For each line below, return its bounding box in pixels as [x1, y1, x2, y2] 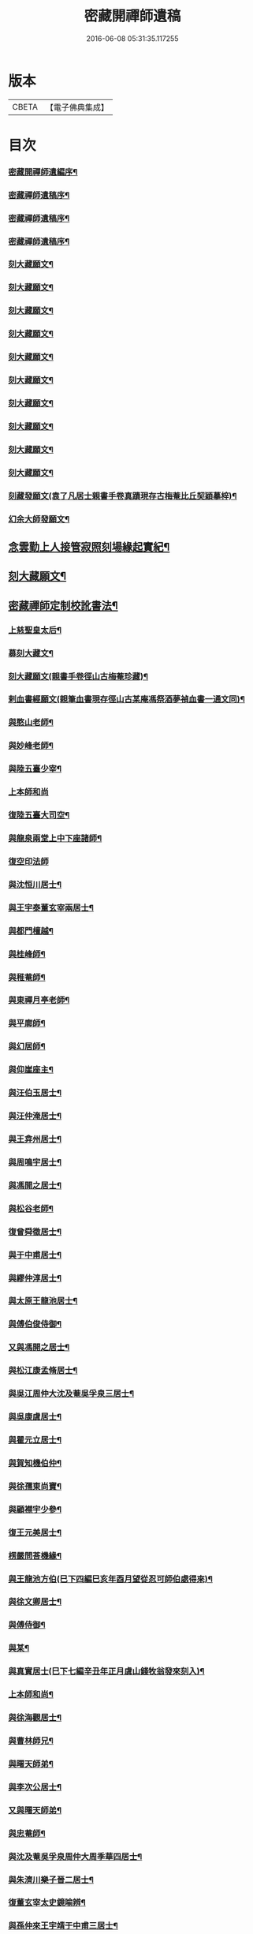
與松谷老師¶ [8, 1203, 54, 1214]
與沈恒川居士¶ [8, 879, 61, 890]
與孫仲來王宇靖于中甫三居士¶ [8, 1921, 118, 1932]
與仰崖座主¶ [8, 1064, 54, 1075]
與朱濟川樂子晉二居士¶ [8, 1874, 95, 1885]
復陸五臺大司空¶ [8, 810, 70, 821]
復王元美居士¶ [8, 1527, 61, 1538]
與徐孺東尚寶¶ [8, 1480, 61, 1491]
